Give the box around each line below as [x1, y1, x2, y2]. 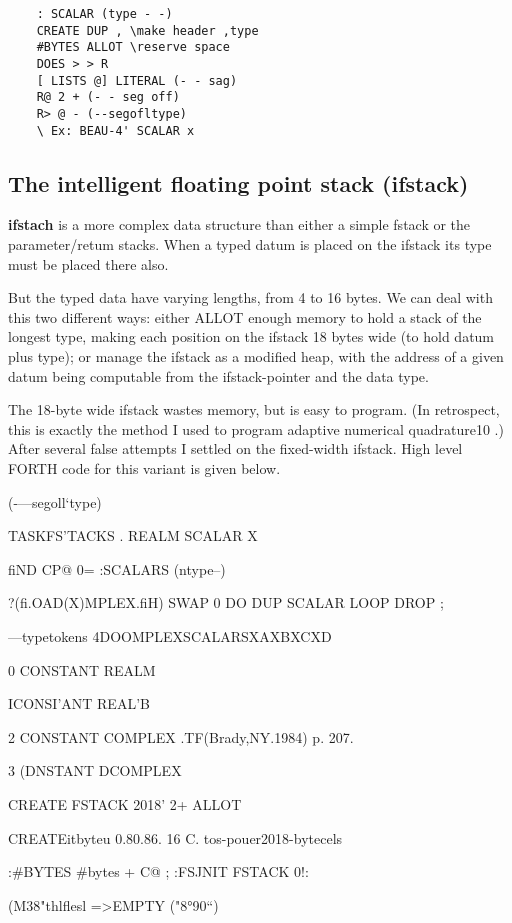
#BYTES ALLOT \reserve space [36, 40, 230, 55]
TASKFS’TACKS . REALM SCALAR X [8, 525, 258, 546]
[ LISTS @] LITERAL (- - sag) [36, 73, 238, 88]
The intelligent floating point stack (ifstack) [8, 167, 469, 198]
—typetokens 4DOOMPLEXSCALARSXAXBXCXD [8, 625, 332, 646]
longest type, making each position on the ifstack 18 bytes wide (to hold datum [8, 326, 495, 347]
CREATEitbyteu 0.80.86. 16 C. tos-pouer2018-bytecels [8, 827, 343, 848]
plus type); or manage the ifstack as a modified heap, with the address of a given [8, 346, 504, 367]
